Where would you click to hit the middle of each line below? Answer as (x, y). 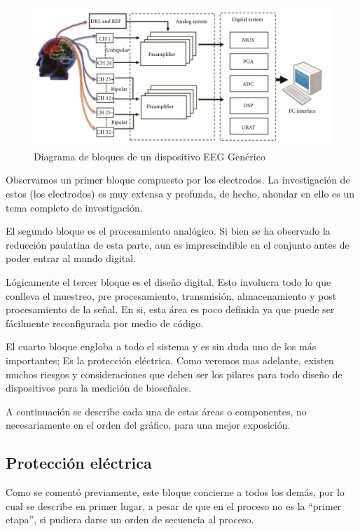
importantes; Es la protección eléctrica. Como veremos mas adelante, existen (170, 360)
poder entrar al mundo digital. (71, 258)
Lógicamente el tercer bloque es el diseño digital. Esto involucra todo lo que (168, 281)
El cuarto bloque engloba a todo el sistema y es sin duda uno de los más (161, 346)
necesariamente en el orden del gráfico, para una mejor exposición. (148, 425)
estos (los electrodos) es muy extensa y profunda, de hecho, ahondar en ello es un (180, 194)
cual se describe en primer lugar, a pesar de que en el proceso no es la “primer (174, 505)
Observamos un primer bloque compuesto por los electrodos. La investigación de (178, 180)
